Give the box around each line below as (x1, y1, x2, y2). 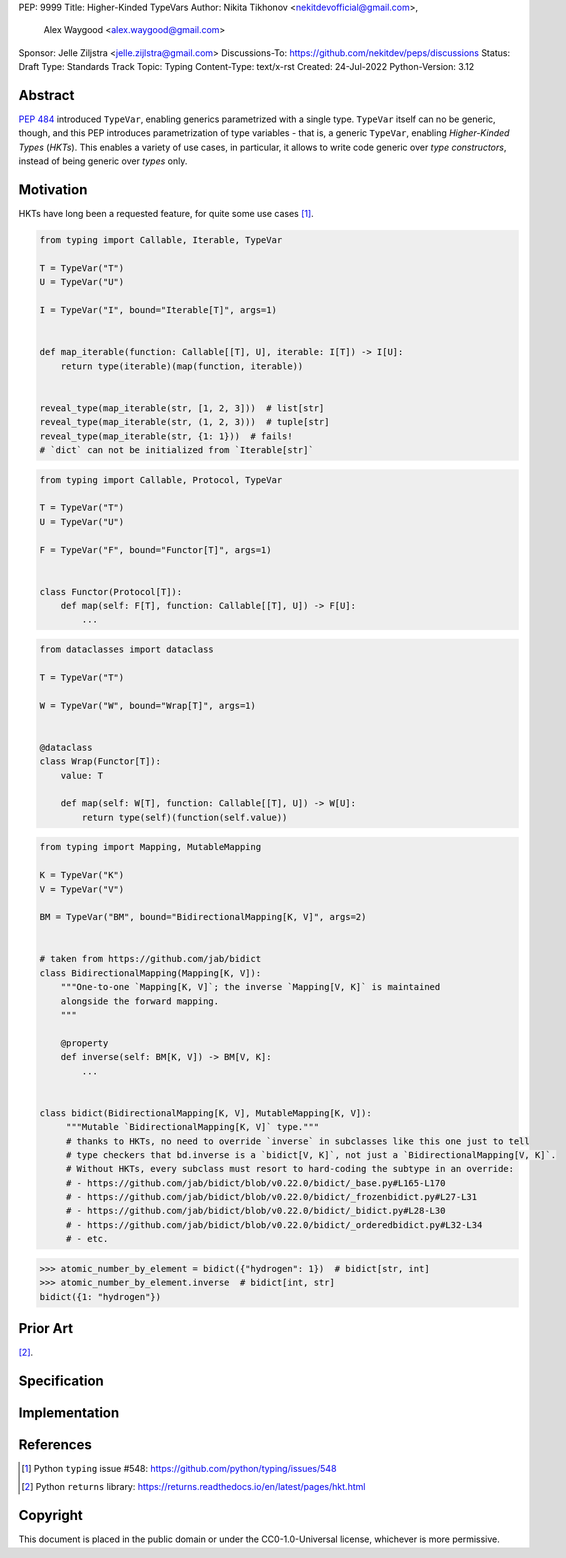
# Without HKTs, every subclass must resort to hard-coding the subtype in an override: (65, 1163, 515, 1175)
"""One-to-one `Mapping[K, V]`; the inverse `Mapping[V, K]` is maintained (60, 981, 441, 993)
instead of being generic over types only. (18, 155, 188, 167)
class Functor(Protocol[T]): (39, 586, 183, 597)
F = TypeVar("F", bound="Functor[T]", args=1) (39, 544, 272, 555)
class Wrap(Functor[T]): (39, 756, 162, 767)
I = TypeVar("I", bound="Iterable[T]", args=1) (39, 305, 277, 316)
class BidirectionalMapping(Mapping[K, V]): (39, 967, 262, 979)
